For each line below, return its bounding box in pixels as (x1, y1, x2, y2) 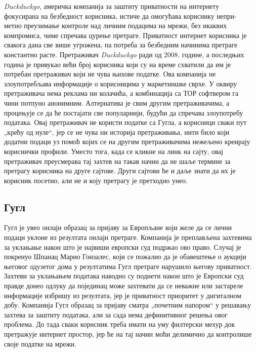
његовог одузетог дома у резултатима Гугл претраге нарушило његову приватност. (4, 261, 252, 271)
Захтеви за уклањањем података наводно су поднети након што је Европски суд (4, 271, 244, 281)
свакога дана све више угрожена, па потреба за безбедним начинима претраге (4, 39, 238, 50)
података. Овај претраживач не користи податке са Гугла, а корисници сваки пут (4, 117, 247, 127)
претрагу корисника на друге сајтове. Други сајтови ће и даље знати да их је (4, 165, 236, 176)
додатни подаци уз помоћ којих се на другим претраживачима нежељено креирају (4, 136, 251, 147)
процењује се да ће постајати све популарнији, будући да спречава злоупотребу (4, 107, 243, 117)
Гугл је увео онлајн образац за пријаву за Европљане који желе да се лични (4, 222, 232, 233)
